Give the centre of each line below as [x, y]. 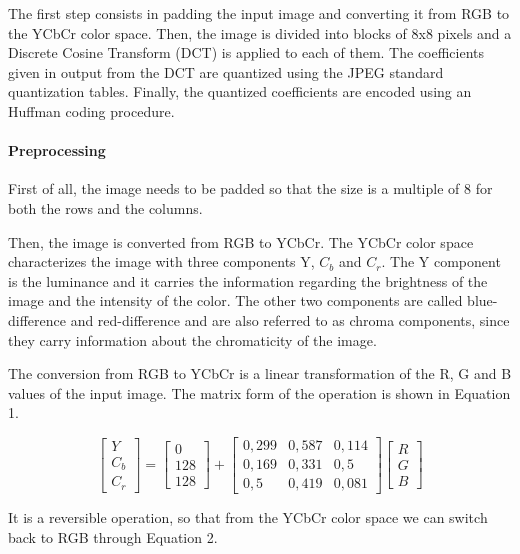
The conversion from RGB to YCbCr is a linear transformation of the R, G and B [260, 373]
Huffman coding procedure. [91, 110]
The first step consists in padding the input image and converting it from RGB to [259, 13]
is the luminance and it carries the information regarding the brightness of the [248, 280]
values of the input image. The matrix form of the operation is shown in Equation [259, 392]
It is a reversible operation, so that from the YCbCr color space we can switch [248, 516]
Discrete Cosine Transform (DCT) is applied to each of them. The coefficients [246, 52]
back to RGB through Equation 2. [113, 536]
